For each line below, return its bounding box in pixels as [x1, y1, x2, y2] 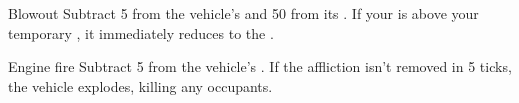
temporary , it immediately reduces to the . [8, 22, 274, 43]
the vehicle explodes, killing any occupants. [8, 75, 273, 96]
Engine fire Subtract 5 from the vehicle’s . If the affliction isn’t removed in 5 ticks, [8, 56, 512, 77]
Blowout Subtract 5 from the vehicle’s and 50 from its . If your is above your [8, 3, 479, 23]
